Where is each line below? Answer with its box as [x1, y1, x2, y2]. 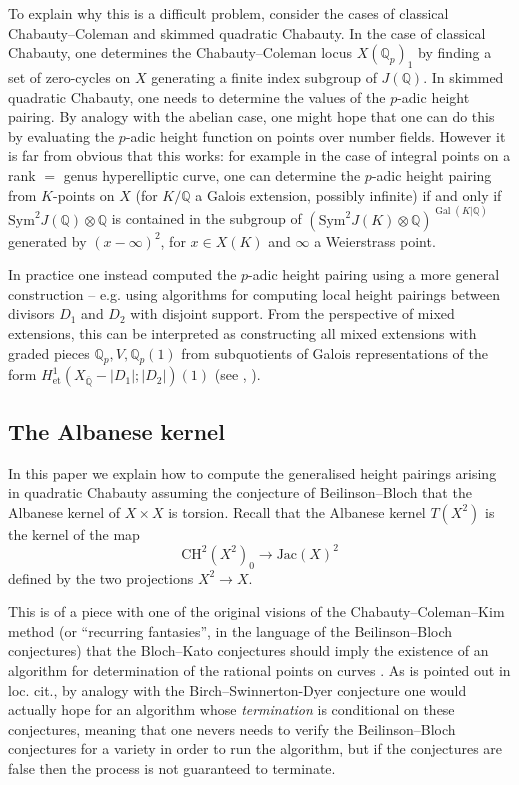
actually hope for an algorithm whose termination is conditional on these [8, 699, 455, 720]
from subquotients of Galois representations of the [181, 342, 489, 363]
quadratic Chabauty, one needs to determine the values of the [8, 86, 386, 107]
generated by [8, 230, 87, 251]
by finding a [418, 42, 492, 63]
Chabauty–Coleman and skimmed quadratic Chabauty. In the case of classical [8, 22, 486, 43]
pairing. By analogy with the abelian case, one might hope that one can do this [8, 106, 495, 127]
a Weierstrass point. [314, 230, 436, 251]
